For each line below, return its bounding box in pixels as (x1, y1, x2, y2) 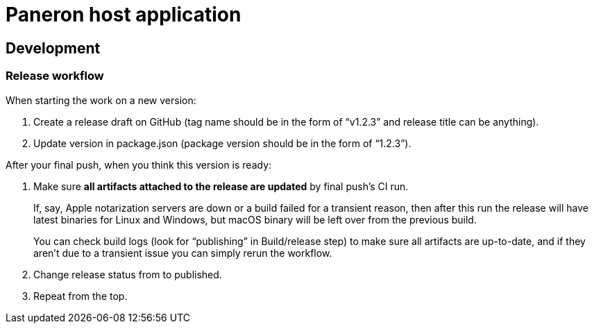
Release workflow (6, 69, 104, 83)
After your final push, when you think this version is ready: (6, 158, 272, 171)
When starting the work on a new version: (6, 94, 196, 106)
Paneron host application (6, 3, 241, 26)
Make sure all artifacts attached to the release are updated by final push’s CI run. (33, 180, 409, 192)
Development (6, 39, 101, 57)
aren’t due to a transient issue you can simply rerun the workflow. (33, 246, 332, 259)
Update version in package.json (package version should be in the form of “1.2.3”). (33, 137, 411, 149)
